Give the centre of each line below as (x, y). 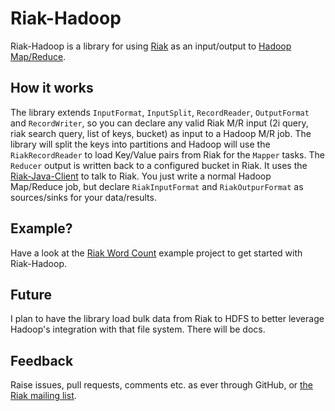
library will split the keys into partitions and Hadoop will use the (140, 144)
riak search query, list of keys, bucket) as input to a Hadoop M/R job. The (161, 133)
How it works (52, 88)
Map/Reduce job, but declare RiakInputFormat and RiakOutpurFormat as (157, 186)
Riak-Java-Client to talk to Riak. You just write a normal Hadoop (141, 176)
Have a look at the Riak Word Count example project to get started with (156, 253)
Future (31, 294)
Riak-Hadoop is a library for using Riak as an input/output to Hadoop (151, 46)
